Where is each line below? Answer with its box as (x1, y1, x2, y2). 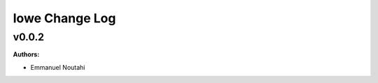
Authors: (13, 50, 40, 59)
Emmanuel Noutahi (30, 63, 85, 71)
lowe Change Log (13, 10, 116, 26)
